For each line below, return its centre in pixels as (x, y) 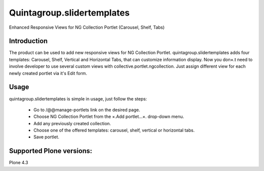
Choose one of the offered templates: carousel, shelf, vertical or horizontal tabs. (114, 130)
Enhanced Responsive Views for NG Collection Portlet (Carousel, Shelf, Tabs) (87, 27)
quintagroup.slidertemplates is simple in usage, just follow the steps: (78, 99)
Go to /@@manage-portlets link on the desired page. (87, 110)
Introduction (28, 41)
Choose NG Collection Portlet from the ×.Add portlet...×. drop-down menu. (109, 116)
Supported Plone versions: (51, 151)
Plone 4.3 (19, 163)
